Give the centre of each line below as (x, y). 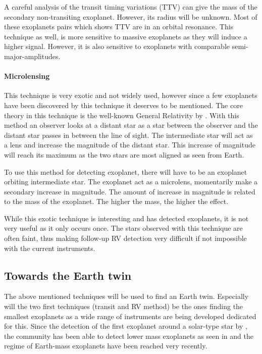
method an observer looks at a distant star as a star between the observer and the (131, 125)
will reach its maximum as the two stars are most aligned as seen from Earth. (124, 154)
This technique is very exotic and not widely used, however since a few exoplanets (131, 95)
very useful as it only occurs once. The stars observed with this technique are (123, 228)
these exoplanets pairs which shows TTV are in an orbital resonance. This (119, 27)
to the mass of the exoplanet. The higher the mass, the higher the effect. (116, 201)
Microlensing (27, 76)
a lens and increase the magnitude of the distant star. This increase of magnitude (130, 145)
